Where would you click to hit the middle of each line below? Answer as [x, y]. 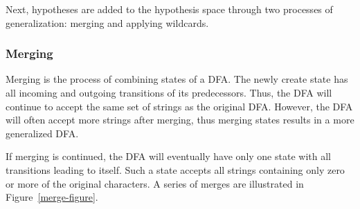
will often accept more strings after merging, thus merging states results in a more [180, 120]
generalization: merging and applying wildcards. [107, 22]
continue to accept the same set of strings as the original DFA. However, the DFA [179, 106]
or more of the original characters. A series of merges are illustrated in [155, 183]
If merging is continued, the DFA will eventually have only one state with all [168, 156]
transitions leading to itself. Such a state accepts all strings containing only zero [175, 169]
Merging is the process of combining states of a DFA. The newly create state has [177, 79]
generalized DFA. [42, 133]
